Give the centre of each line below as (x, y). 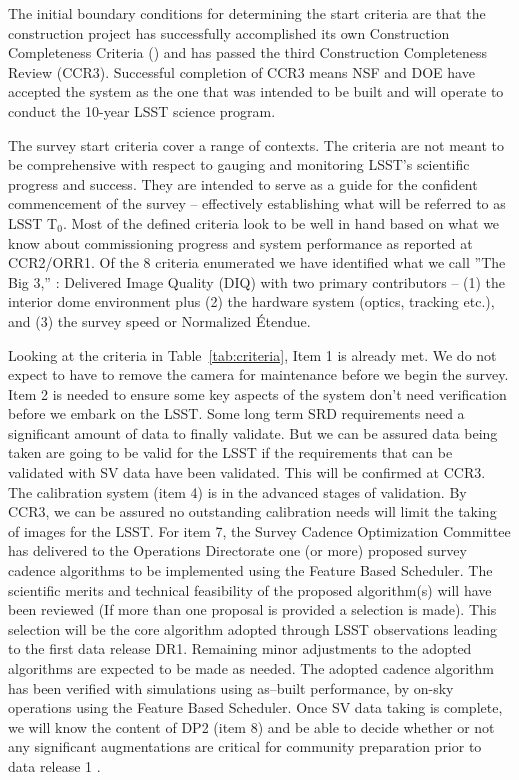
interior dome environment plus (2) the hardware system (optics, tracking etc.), (251, 301)
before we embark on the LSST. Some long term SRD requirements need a (236, 413)
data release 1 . (54, 765)
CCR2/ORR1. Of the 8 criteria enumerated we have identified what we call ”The (257, 262)
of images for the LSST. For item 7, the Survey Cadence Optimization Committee (259, 530)
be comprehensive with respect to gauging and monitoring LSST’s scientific (239, 164)
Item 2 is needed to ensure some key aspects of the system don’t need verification (257, 393)
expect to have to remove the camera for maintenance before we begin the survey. (258, 374)
